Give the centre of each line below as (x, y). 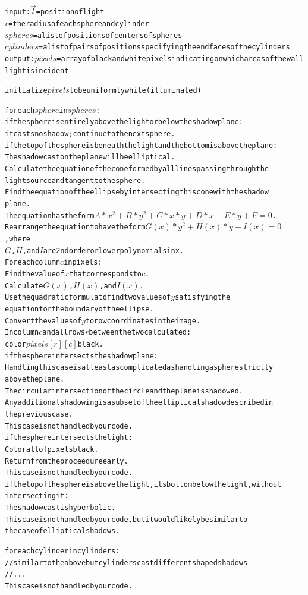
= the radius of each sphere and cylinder (79, 23)
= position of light (70, 12)
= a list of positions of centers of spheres (108, 35)
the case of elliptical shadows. (62, 531)
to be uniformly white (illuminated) (135, 91)
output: (20, 59)
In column (22, 333)
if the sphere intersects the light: (69, 438)
